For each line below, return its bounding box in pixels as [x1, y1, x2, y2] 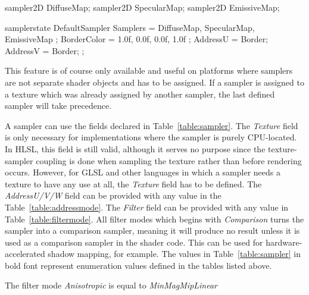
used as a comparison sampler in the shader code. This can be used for [5, 236, 263, 248]
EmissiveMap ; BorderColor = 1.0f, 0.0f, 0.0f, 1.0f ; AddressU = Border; [5, 33, 269, 45]
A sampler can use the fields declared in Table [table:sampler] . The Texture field [5, 119, 298, 131]
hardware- [266, 236, 302, 248]
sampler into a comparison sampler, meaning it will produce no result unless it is [5, 224, 300, 237]
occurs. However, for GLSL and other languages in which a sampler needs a [5, 166, 280, 178]
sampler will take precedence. [5, 99, 112, 112]
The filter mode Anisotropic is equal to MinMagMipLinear [5, 279, 218, 291]
